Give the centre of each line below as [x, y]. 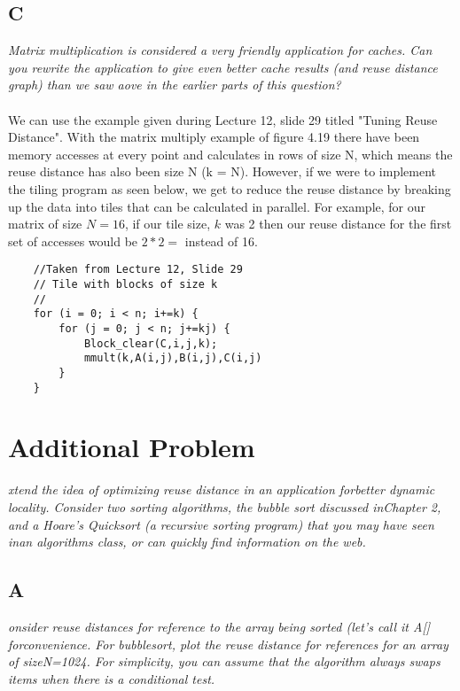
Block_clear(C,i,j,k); [151, 343]
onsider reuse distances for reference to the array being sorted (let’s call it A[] [219, 626]
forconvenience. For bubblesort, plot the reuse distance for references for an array [228, 644]
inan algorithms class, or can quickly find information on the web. [187, 542]
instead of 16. [221, 241]
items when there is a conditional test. [112, 678]
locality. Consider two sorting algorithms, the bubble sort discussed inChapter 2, [225, 506]
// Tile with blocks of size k [125, 284]
